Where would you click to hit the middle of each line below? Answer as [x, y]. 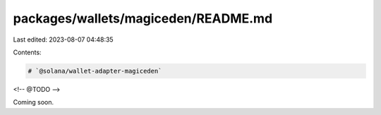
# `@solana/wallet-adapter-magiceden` [95, 71]
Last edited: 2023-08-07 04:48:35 [63, 40]
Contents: [27, 52]
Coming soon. [34, 102]
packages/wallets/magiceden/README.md [143, 18]
